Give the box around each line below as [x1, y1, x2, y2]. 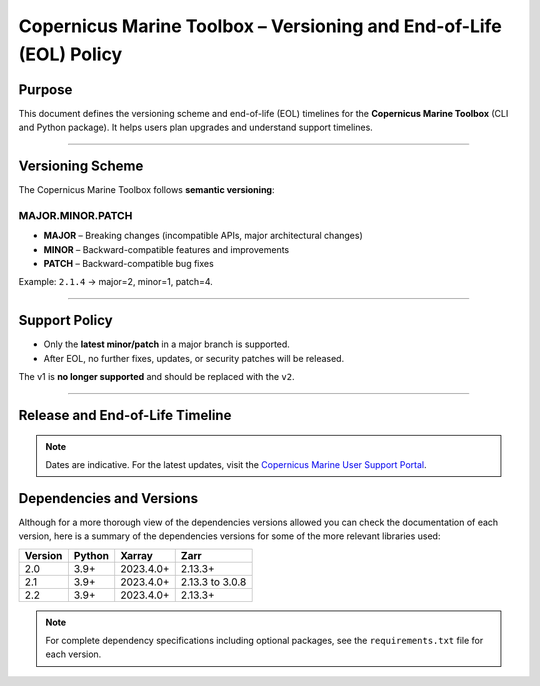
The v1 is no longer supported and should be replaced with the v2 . [18, 371, 295, 383]
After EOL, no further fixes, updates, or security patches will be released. [43, 352, 345, 364]
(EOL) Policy [18, 43, 123, 65]
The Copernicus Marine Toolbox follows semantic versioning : [18, 184, 275, 196]
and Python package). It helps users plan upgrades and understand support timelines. [18, 121, 374, 134]
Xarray [120, 548, 154, 562]
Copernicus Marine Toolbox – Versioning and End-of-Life [18, 15, 502, 37]
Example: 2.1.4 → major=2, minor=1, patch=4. [18, 276, 214, 288]
